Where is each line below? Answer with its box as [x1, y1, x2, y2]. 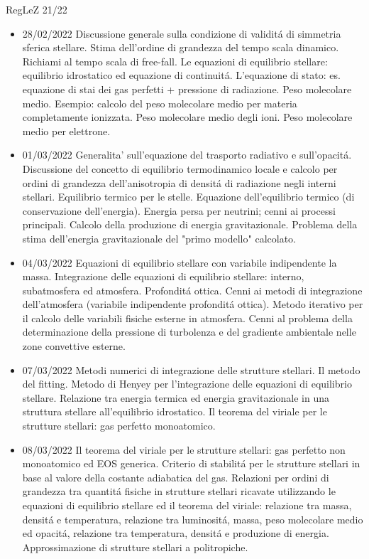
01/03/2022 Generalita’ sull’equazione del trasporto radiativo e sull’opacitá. [22, 147, 352, 162]
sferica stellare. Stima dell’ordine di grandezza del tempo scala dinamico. [22, 40, 339, 55]
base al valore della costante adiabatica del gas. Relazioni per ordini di [22, 469, 329, 484]
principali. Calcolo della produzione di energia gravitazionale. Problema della [22, 217, 358, 232]
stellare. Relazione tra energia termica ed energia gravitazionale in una [22, 390, 329, 405]
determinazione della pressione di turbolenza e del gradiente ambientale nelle [22, 324, 356, 339]
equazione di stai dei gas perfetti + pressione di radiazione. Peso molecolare [22, 81, 352, 96]
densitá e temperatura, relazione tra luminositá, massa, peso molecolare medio [22, 511, 363, 526]
